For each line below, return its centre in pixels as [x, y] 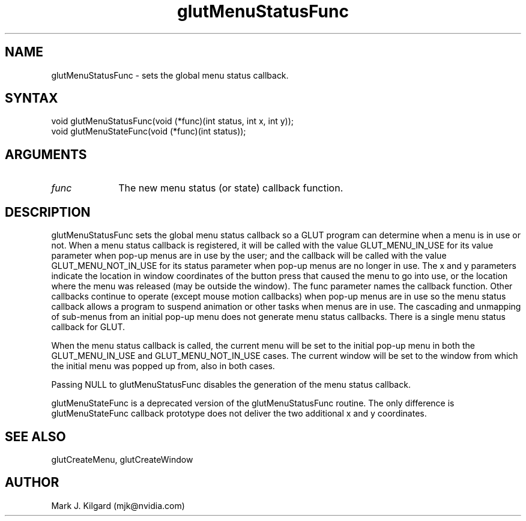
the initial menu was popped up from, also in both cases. [163, 366]
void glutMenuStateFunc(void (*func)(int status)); [149, 131]
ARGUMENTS [46, 154]
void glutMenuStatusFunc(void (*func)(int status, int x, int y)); [173, 121]
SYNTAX [32, 98]
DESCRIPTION [48, 212]
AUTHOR [32, 483]
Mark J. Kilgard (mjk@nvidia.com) [118, 505]
